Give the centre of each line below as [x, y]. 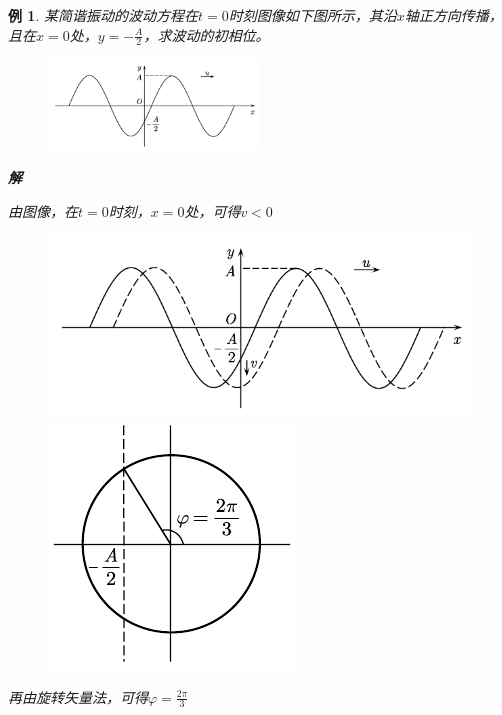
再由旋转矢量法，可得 [78, 696]
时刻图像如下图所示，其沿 [312, 15]
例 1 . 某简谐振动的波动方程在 [103, 15]
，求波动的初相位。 [206, 34]
